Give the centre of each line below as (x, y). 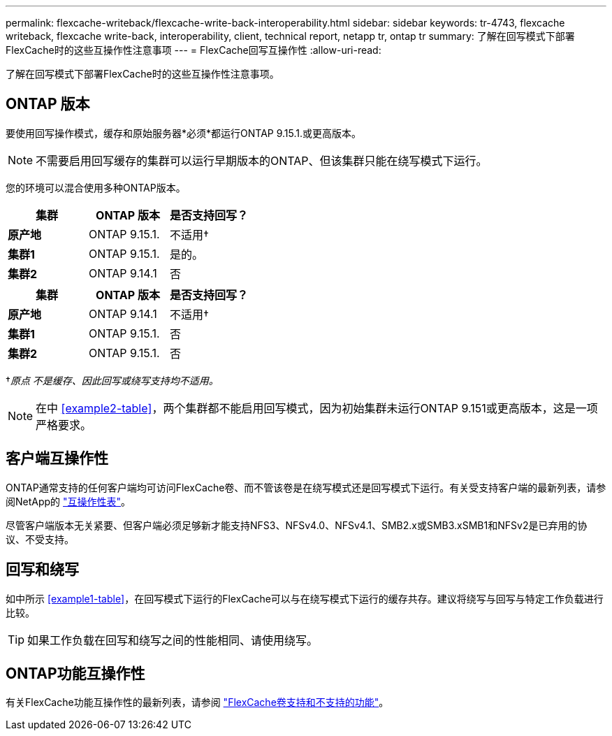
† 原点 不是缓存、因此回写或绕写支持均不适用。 (112, 380)
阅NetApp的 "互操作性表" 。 (68, 501)
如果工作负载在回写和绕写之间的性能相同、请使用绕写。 (173, 640)
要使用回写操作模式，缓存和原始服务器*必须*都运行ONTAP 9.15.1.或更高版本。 (183, 133)
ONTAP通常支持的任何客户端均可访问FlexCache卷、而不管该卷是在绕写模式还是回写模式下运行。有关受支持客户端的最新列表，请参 (306, 487)
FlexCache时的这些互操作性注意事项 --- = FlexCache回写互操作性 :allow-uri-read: (194, 50)
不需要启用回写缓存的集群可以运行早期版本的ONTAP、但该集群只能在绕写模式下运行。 (262, 160)
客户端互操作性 (57, 459)
